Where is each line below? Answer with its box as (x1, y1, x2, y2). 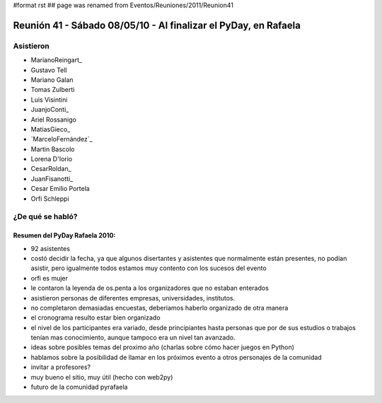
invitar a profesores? (30, 363, 91, 371)
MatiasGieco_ (30, 124, 71, 134)
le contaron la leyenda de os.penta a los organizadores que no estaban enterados (30, 284, 269, 293)
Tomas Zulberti (30, 86, 75, 94)
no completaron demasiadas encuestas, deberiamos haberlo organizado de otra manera (30, 303, 289, 312)
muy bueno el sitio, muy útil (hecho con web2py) (30, 373, 173, 381)
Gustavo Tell (30, 66, 67, 74)
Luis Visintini (30, 95, 68, 104)
